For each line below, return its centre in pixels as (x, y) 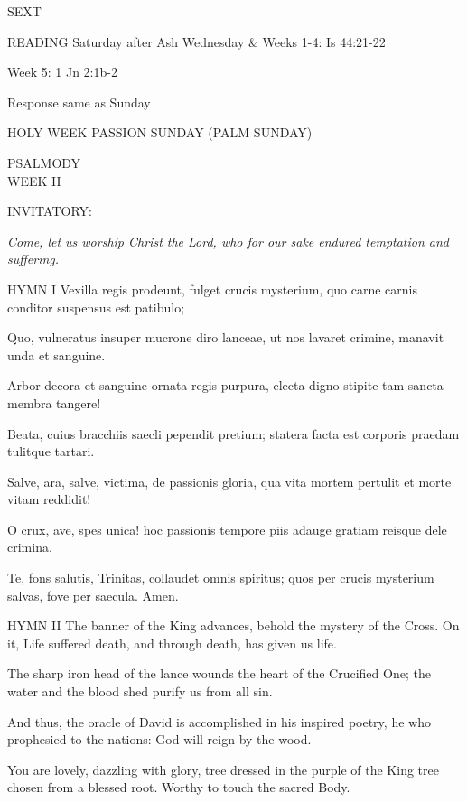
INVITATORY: (50, 211)
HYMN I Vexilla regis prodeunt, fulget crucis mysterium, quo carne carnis (212, 289)
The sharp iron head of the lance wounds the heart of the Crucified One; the (219, 673)
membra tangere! (54, 402)
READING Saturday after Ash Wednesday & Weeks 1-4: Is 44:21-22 (196, 41)
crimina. (30, 547)
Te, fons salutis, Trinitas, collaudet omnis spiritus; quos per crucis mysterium (221, 578)
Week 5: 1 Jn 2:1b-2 (62, 72)
